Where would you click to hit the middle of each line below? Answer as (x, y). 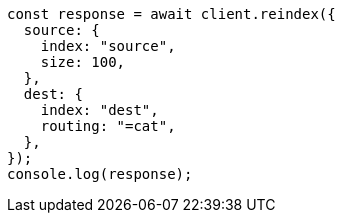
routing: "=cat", (108, 126)
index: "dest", (99, 110)
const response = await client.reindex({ (171, 14)
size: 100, (83, 62)
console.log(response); (100, 174)
